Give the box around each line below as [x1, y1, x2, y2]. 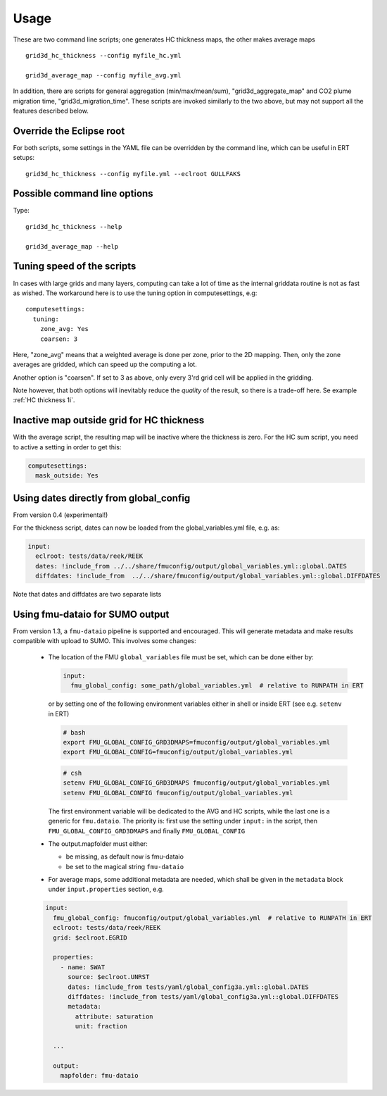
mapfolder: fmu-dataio [60, 1071, 139, 1080]
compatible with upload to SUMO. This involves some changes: [13, 637, 196, 645]
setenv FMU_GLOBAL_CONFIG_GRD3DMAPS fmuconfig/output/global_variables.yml [63, 779, 331, 787]
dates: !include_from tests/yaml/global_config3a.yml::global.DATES [68, 983, 310, 991]
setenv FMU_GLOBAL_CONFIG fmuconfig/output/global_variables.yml [63, 789, 293, 797]
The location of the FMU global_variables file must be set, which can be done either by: [48, 652, 315, 661]
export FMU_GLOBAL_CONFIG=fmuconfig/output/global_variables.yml [63, 748, 293, 756]
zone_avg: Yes [39, 325, 89, 333]
